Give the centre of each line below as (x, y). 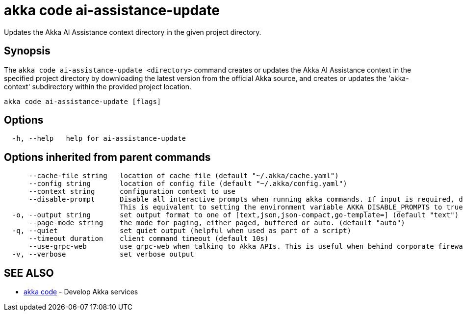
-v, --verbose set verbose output (103, 254)
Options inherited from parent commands (107, 157)
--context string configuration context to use (132, 192)
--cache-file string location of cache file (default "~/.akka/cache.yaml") (184, 176)
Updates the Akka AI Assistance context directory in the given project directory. (133, 32)
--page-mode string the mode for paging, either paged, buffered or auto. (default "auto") (217, 223)
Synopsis (27, 51)
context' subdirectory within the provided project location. (98, 86)
